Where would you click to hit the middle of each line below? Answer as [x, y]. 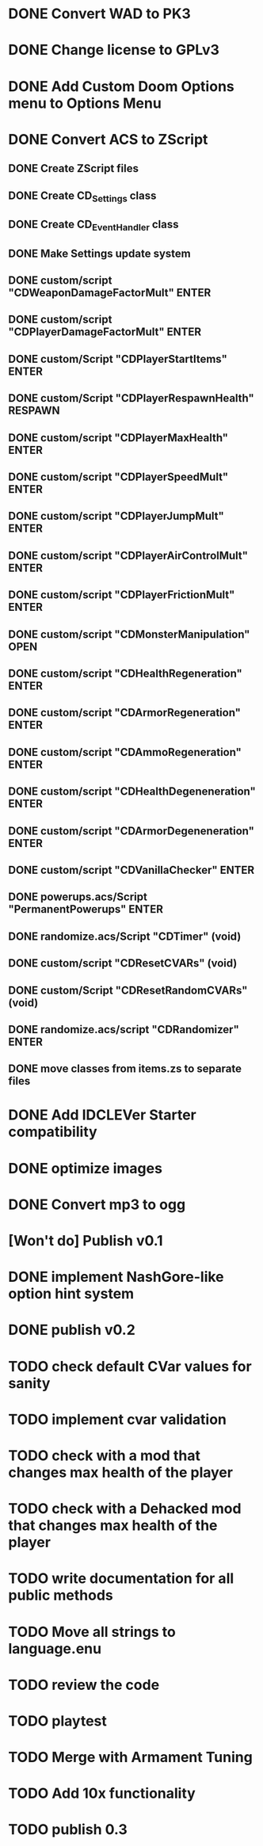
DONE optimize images [85, 1168]
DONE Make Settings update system [100, 253]
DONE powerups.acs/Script [78, 897]
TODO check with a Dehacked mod [125, 1509]
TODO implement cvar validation [118, 1419]
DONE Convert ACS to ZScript [108, 139]
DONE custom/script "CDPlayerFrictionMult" [122, 595]
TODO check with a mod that [104, 1455]
